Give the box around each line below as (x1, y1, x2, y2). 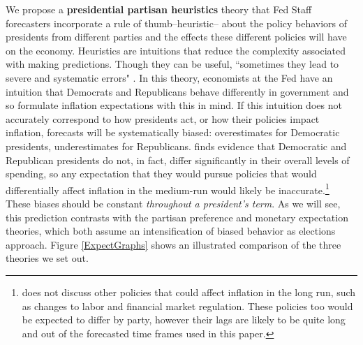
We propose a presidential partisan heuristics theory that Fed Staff (6, 2, 312, 16)
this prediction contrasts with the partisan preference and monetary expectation (6, 210, 348, 224)
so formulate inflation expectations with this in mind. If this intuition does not (6, 98, 342, 112)
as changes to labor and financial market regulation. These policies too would (22, 298, 353, 313)
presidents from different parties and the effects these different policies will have (6, 29, 347, 44)
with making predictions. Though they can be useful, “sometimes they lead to (6, 57, 339, 71)
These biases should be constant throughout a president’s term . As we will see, (6, 196, 341, 210)
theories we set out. (6, 251, 89, 265)
